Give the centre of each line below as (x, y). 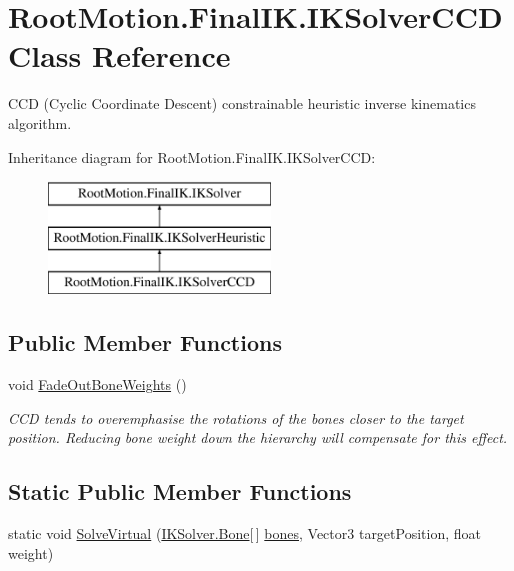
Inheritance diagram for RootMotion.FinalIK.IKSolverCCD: (192, 156)
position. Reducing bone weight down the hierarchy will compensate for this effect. (258, 437)
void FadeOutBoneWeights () (97, 384)
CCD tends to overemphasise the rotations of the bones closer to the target (236, 417)
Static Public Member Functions (180, 491)
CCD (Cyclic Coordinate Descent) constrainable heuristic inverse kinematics (242, 103)
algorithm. (40, 122)
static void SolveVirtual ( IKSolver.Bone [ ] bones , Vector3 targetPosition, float (244, 533)
